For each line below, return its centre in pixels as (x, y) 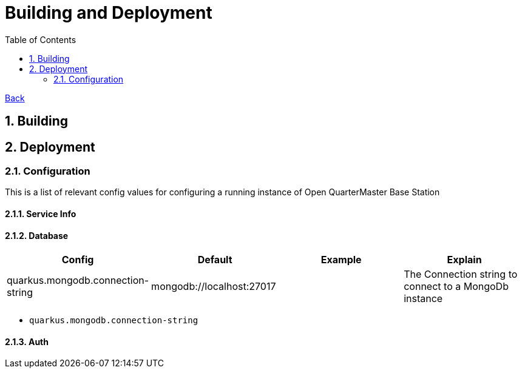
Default (215, 260)
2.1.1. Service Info (41, 214)
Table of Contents (41, 39)
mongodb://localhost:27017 (214, 287)
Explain (464, 260)
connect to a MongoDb (456, 287)
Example (341, 260)
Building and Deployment (109, 13)
